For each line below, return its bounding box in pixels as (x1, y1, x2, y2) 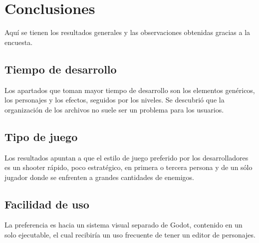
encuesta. (4, 36, 33, 47)
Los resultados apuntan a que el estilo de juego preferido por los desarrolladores (4, 152, 249, 162)
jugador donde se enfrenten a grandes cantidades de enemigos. (4, 171, 194, 182)
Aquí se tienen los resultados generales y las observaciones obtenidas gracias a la (4, 27, 251, 37)
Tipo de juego (4, 128, 78, 144)
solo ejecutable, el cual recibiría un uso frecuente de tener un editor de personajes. (4, 229, 256, 240)
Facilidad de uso (4, 196, 89, 211)
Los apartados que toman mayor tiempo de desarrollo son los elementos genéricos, (4, 84, 255, 95)
